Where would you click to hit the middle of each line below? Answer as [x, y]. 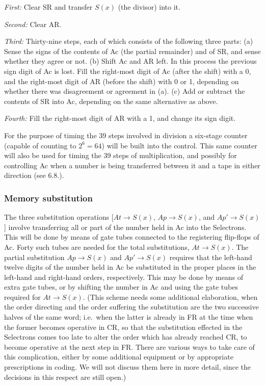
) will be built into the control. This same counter [179, 145]
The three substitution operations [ [59, 217]
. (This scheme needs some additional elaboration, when [170, 297]
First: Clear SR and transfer [48, 7]
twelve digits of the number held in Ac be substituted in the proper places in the [130, 267]
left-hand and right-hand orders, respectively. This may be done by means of [124, 277]
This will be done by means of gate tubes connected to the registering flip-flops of [132, 237]
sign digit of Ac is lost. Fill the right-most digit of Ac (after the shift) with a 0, [128, 71]
